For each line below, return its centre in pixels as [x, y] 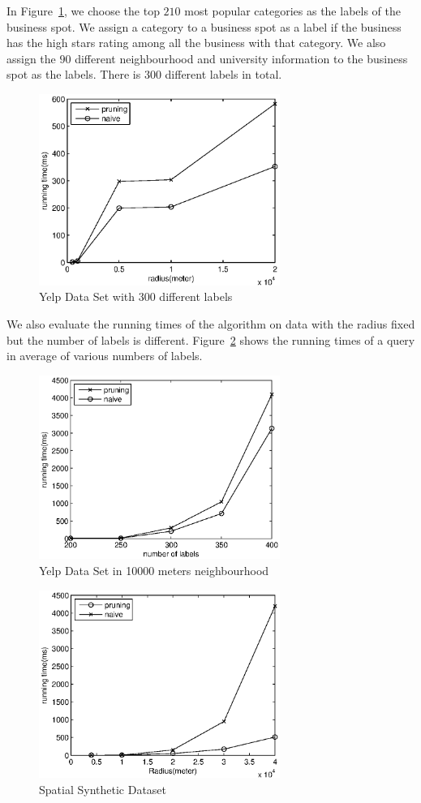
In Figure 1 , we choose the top [83, 11]
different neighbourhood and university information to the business [241, 58]
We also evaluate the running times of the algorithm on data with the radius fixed [211, 324]
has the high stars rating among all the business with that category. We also [196, 43]
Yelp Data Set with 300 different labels [136, 296]
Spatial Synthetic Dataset [103, 789]
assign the [31, 58]
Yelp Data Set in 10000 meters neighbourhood [154, 570]
